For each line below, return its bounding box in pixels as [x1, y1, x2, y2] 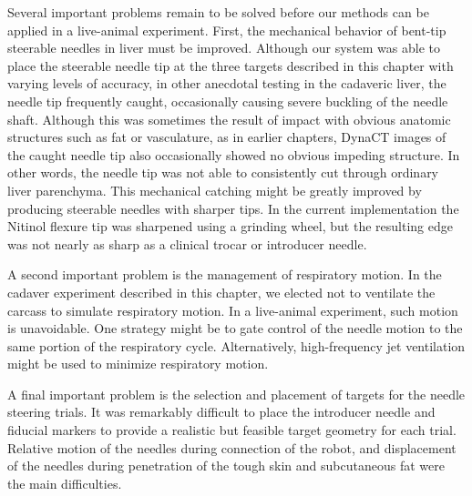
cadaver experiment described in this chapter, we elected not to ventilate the [7, 282, 436, 301]
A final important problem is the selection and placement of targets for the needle [7, 384, 466, 403]
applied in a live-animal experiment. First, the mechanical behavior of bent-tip [7, 20, 446, 39]
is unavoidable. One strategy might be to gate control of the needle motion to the [7, 319, 463, 338]
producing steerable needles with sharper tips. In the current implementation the [7, 198, 459, 218]
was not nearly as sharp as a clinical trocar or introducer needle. [7, 234, 367, 253]
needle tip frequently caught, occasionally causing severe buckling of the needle [7, 91, 448, 110]
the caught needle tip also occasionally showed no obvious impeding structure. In [7, 145, 460, 164]
